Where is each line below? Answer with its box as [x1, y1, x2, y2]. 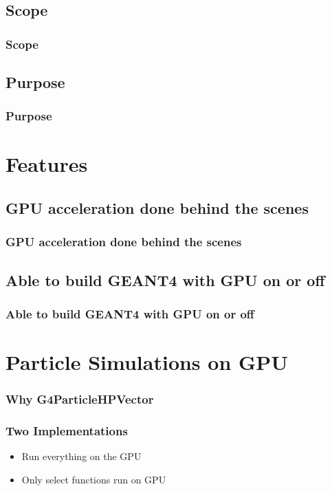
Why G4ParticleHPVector [5, 391, 154, 408]
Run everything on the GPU [21, 449, 142, 463]
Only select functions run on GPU [21, 472, 166, 486]
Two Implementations [5, 422, 128, 439]
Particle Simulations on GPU [5, 348, 289, 376]
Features [5, 150, 88, 178]
